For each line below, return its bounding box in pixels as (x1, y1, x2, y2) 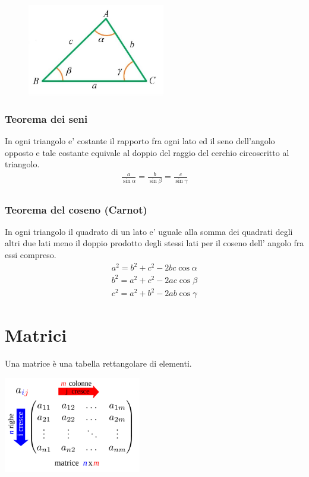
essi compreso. (5, 249, 56, 261)
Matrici (5, 323, 67, 347)
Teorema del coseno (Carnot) (5, 202, 147, 217)
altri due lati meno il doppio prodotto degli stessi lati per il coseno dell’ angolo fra (5, 237, 304, 249)
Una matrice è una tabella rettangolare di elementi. (5, 357, 192, 370)
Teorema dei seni (5, 111, 88, 126)
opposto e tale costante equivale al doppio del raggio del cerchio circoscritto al (5, 146, 289, 158)
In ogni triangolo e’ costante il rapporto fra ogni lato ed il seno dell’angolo (5, 134, 275, 147)
